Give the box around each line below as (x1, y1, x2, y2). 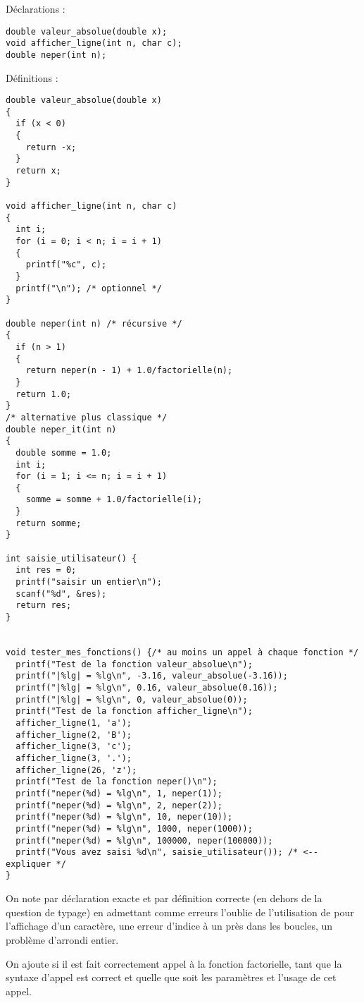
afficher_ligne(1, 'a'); (15, 717, 132, 728)
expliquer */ (6, 858, 66, 869)
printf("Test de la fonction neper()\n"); (15, 777, 218, 787)
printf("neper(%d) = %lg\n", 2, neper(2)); (15, 800, 222, 810)
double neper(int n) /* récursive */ (6, 318, 182, 329)
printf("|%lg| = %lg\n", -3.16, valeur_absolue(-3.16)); (15, 671, 288, 681)
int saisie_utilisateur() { (6, 553, 137, 564)
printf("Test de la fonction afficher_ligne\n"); (15, 706, 253, 717)
